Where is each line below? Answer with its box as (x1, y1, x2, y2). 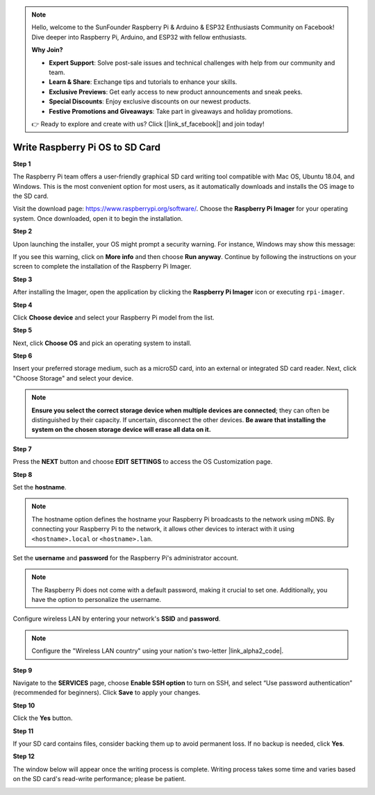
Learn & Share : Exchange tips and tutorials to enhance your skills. (49, 78, 237, 86)
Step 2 (12, 227, 33, 235)
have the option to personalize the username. (31, 596, 162, 604)
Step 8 (12, 470, 33, 478)
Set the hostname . (12, 483, 67, 491)
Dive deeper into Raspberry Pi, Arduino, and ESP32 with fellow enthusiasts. (31, 33, 247, 41)
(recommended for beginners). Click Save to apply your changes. (12, 688, 201, 697)
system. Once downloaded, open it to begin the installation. (12, 214, 183, 222)
